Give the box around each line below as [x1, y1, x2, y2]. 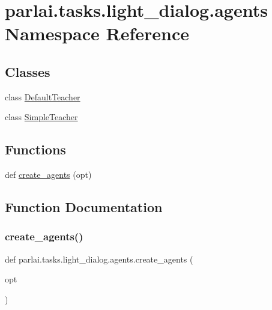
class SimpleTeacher [5, 111, 78, 123]
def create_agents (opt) [5, 168, 92, 181]
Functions [5, 140, 66, 159]
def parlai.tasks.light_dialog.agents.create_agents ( [5, 252, 193, 265]
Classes [5, 62, 50, 81]
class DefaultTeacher [5, 90, 80, 103]
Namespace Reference [5, 21, 189, 46]
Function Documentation [5, 198, 163, 216]
